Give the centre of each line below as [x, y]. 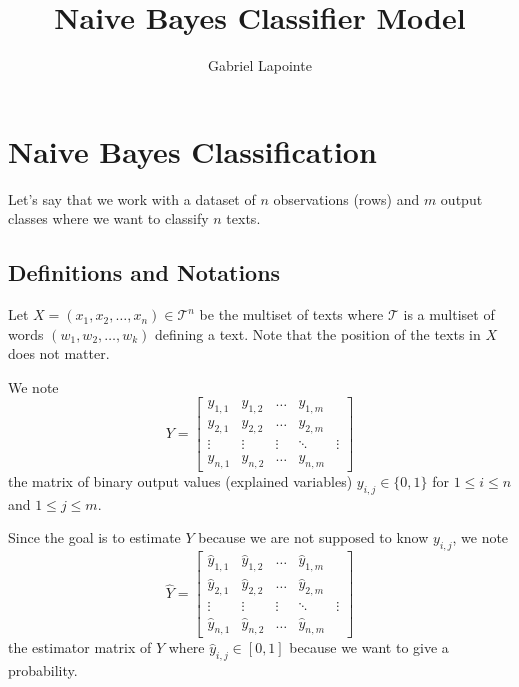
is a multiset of [449, 314]
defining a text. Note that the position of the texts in [318, 333]
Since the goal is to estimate [94, 537]
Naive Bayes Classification [192, 150]
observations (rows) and [346, 198]
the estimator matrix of [80, 647]
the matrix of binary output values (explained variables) [180, 480]
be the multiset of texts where [291, 314]
